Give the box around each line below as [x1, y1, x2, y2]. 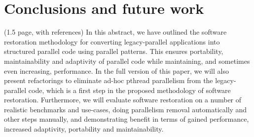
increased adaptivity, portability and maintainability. [4, 124, 164, 134]
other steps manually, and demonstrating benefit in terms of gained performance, [4, 114, 249, 124]
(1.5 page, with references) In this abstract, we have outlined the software [4, 27, 227, 37]
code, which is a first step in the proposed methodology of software [28, 85, 231, 95]
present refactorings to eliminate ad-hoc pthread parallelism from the [4, 75, 213, 86]
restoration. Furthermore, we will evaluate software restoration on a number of [4, 94, 242, 105]
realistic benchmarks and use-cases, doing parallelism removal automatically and [4, 104, 247, 114]
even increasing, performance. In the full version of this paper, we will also [4, 65, 229, 76]
